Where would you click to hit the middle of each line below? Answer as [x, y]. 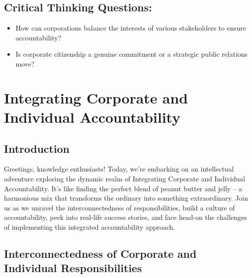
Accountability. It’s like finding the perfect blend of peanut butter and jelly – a [123, 188]
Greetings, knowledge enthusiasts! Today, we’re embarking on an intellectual [119, 169]
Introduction [37, 148]
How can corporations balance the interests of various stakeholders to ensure [131, 28]
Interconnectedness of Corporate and [100, 253]
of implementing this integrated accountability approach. [90, 226]
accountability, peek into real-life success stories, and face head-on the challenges [126, 217]
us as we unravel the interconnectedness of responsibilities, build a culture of [119, 207]
